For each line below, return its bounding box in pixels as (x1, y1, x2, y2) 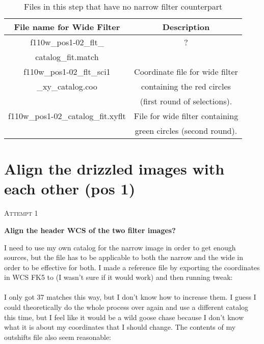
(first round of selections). (140, 95, 232, 107)
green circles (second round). (135, 125, 237, 136)
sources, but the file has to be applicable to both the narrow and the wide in (4, 252, 243, 263)
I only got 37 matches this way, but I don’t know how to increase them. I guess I (4, 292, 256, 302)
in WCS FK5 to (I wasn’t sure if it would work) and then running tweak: (4, 272, 233, 282)
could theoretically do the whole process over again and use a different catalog (4, 302, 249, 312)
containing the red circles (141, 80, 231, 92)
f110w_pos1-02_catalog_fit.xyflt (8, 110, 126, 122)
